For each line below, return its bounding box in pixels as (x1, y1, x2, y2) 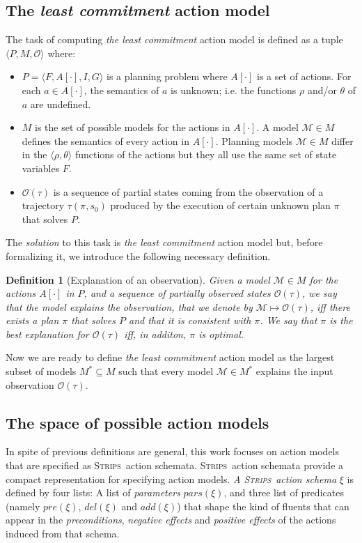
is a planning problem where (106, 69, 228, 84)
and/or (307, 82, 337, 97)
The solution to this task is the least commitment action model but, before (6, 235, 323, 250)
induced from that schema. (6, 526, 120, 541)
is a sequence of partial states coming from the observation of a (53, 184, 324, 199)
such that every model (118, 364, 214, 378)
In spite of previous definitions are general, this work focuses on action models (6, 444, 340, 459)
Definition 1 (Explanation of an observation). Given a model (6, 272, 270, 286)
